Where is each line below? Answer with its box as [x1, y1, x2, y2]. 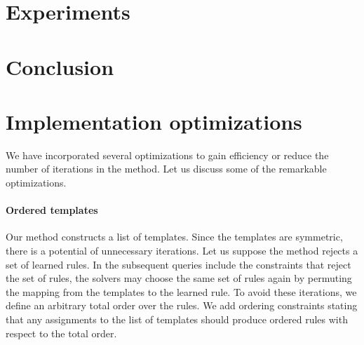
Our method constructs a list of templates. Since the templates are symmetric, [6, 229, 343, 244]
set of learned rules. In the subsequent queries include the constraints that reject [6, 257, 351, 271]
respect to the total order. [6, 325, 117, 340]
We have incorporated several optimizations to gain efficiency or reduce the [6, 147, 329, 162]
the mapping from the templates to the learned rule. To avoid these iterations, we [6, 284, 357, 299]
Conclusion [6, 52, 114, 81]
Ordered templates [6, 203, 98, 217]
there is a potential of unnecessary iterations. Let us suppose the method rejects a [6, 243, 358, 258]
